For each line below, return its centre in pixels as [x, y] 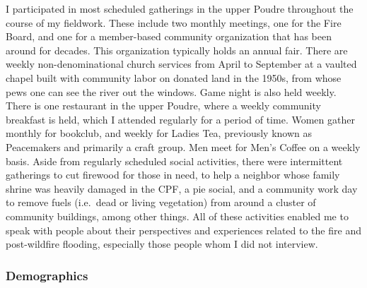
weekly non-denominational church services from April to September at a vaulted [181, 64]
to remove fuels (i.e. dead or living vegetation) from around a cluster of [161, 202]
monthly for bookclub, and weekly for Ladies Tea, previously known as [159, 133]
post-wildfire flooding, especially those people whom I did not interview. [162, 244]
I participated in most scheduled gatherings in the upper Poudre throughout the [180, 8]
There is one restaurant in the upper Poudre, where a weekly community [163, 106]
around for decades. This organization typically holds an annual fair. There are [177, 50]
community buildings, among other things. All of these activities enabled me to [177, 216]
